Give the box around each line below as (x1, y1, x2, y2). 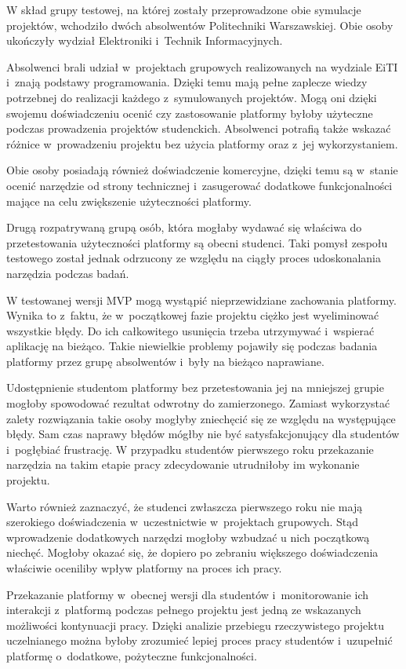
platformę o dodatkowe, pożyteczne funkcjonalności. (6, 647, 257, 664)
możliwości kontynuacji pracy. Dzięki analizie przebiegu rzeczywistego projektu (6, 616, 384, 633)
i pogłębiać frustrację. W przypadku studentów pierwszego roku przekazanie (6, 441, 374, 457)
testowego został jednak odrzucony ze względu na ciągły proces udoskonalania (6, 250, 381, 266)
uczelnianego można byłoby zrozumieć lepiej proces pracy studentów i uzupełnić (6, 632, 393, 649)
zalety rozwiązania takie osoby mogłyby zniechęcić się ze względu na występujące (6, 410, 396, 426)
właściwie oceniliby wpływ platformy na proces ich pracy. (6, 560, 282, 576)
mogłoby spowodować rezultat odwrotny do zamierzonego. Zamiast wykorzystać (6, 395, 390, 411)
